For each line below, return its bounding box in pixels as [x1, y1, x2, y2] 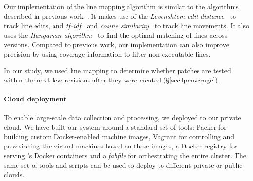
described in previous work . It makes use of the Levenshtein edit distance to [4, 11, 236, 21]
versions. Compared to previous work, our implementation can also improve [4, 39, 229, 49]
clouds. [4, 169, 25, 180]
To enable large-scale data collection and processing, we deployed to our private [4, 112, 241, 122]
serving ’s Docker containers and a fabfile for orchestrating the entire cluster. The [4, 150, 246, 160]
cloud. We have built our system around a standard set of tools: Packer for [4, 122, 227, 132]
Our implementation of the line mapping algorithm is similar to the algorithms [4, 1, 239, 11]
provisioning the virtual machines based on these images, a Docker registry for [4, 141, 237, 151]
